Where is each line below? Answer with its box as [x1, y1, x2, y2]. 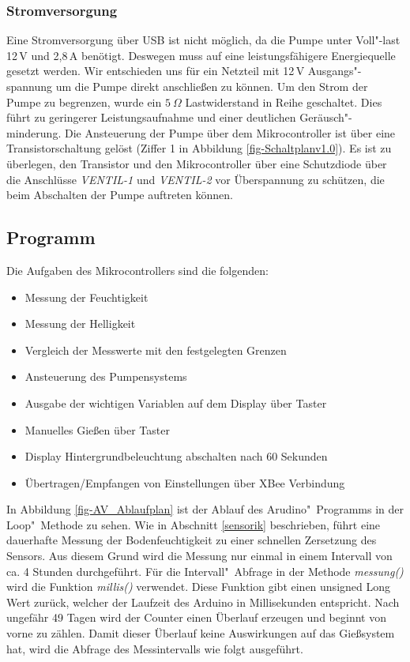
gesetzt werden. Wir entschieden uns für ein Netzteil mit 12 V [6, 62, 305, 79]
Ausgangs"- [307, 62, 362, 79]
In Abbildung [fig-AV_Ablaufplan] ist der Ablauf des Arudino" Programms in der [6, 501, 404, 517]
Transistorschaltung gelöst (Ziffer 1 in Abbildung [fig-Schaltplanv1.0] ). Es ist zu [6, 140, 392, 156]
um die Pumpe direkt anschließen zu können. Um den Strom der [55, 78, 368, 94]
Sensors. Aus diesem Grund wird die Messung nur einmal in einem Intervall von [6, 547, 393, 564]
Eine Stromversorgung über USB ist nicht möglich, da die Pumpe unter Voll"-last [6, 32, 401, 48]
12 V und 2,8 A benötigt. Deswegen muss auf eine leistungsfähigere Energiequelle [6, 47, 396, 63]
